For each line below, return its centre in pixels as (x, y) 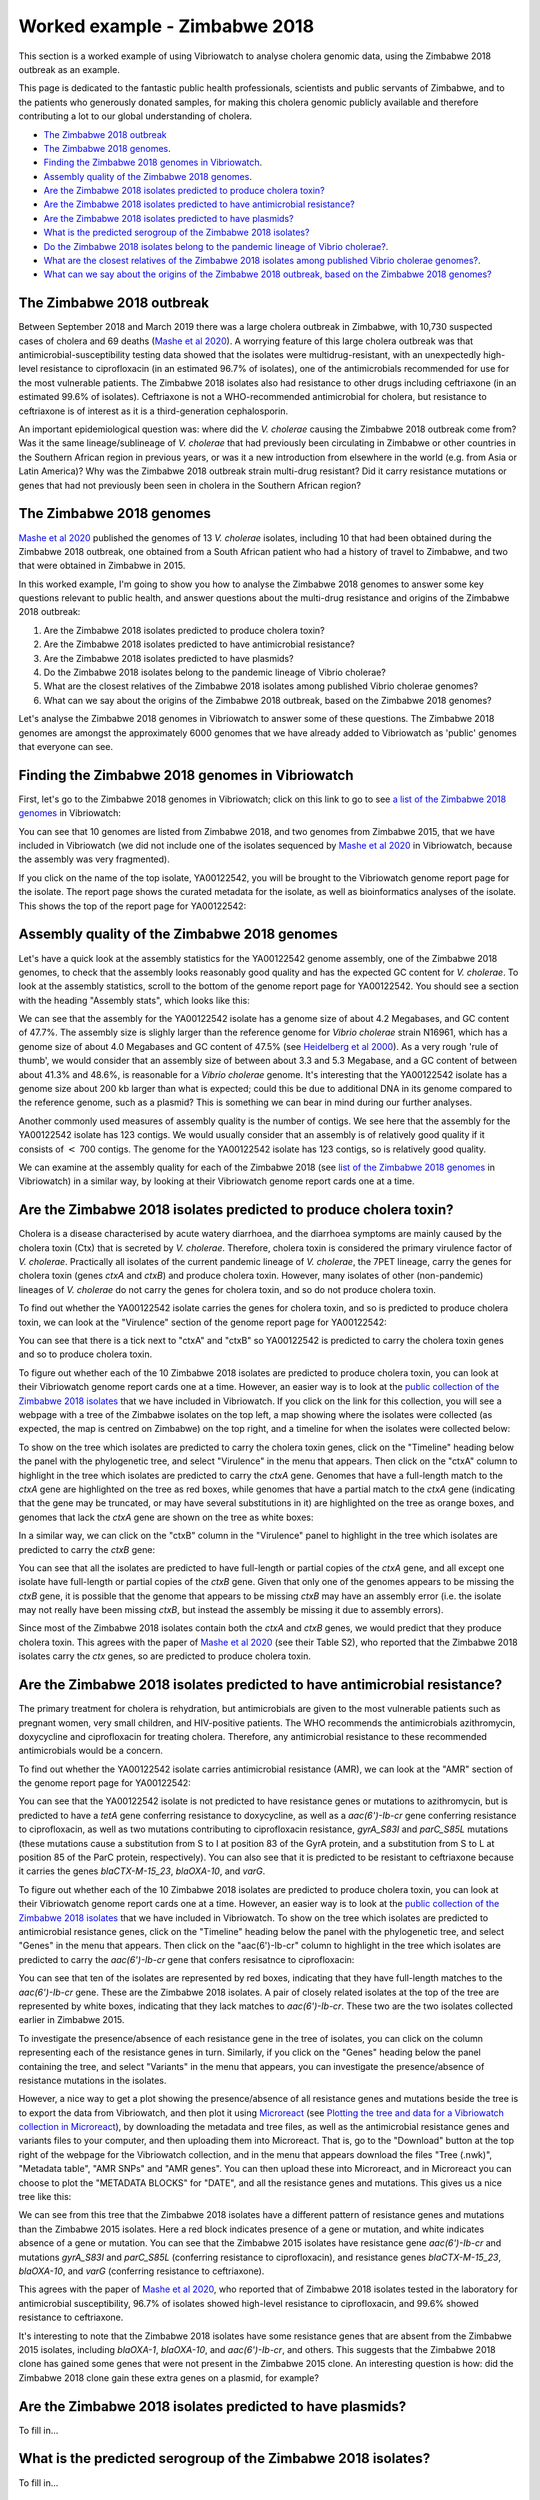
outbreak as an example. (69, 69)
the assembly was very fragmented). (94, 859)
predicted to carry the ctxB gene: (86, 1549)
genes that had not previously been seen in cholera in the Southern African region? (190, 485)
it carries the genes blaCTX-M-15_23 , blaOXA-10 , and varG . (142, 1871)
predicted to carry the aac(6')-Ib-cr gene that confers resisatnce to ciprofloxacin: (186, 1959)
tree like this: (45, 2197)
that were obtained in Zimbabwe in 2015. (102, 566)
